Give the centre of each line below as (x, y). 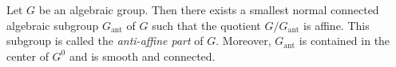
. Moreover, (244, 41)
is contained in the (345, 41)
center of (28, 56)
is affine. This (337, 25)
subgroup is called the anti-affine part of (105, 41)
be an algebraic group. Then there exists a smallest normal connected (209, 9)
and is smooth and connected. (142, 56)
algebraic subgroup (53, 25)
